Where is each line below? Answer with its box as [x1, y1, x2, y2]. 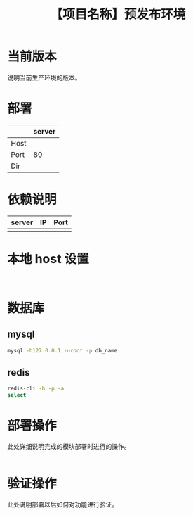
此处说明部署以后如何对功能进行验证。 [7, 500, 118, 509]
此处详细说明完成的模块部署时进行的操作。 [7, 443, 131, 451]
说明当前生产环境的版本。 [7, 73, 81, 82]
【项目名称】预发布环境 [50, 6, 186, 23]
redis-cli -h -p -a [7, 385, 65, 393]
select [7, 392, 27, 399]
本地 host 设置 [7, 251, 89, 267]
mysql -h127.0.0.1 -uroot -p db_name [7, 347, 118, 354]
